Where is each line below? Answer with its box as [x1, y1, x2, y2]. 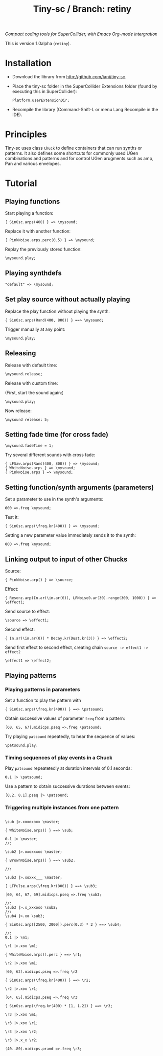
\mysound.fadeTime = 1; [5, 443, 54, 448]
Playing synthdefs [5, 269, 62, 277]
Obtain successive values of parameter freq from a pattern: [5, 715, 126, 721]
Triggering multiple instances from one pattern [5, 804, 119, 811]
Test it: [5, 514, 19, 520]
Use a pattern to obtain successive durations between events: [5, 783, 130, 789]
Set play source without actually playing [5, 295, 131, 304]
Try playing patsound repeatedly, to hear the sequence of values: [5, 733, 136, 739]
